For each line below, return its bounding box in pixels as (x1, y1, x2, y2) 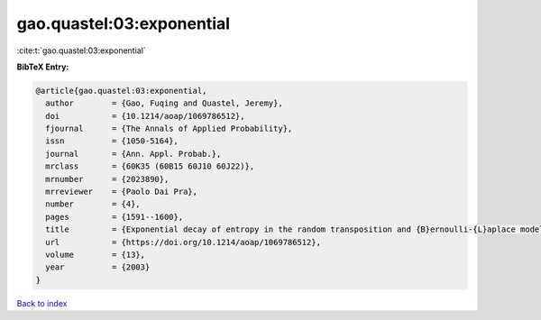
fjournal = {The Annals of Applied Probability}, (45, 123, 293, 134)
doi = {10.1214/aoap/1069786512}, (45, 111, 245, 121)
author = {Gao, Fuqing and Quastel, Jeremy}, (45, 98, 283, 108)
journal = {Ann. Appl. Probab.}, (45, 149, 222, 159)
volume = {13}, (45, 250, 146, 260)
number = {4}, (45, 199, 142, 209)
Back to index (16, 297, 68, 308)
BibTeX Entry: (16, 61, 69, 72)
